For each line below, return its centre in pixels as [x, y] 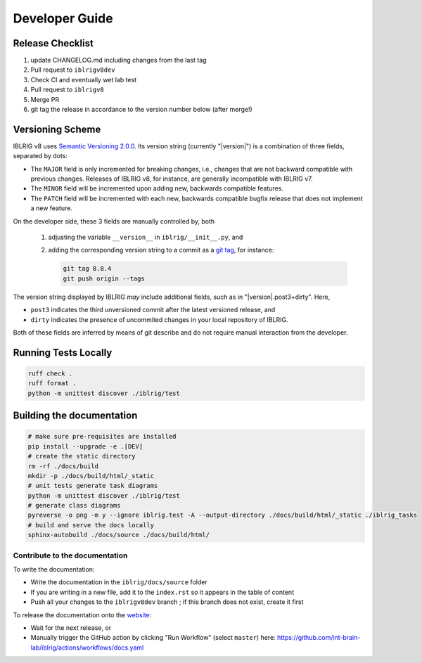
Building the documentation [75, 416]
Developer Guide [63, 18]
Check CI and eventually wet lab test [84, 79]
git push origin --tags [104, 278]
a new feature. [52, 208]
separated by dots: [40, 156]
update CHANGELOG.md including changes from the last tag [119, 60]
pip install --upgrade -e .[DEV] [85, 446]
